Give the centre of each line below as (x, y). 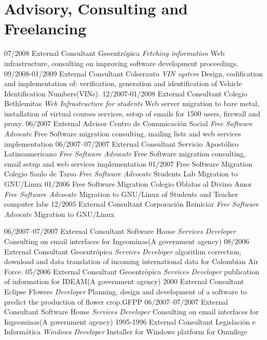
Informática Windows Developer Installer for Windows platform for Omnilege (126, 332)
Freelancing (45, 28)
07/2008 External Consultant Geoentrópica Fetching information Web (115, 53)
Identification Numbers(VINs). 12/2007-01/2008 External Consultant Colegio (126, 93)
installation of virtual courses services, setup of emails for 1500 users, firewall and (132, 113)
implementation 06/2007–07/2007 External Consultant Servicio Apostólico (121, 143)
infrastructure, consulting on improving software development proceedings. (121, 63)
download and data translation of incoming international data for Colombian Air (131, 261)
